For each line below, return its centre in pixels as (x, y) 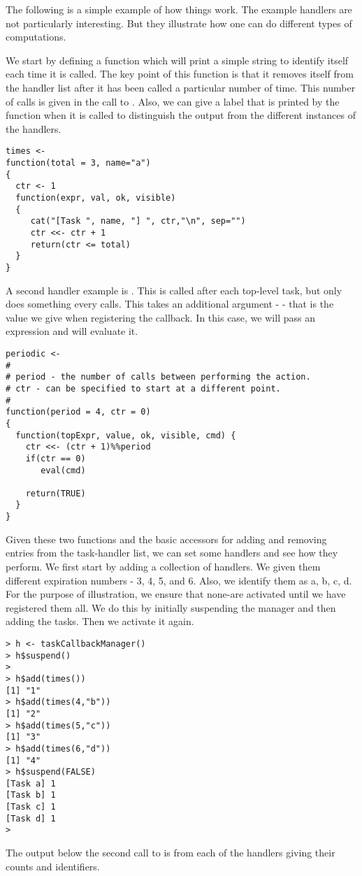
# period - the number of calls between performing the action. (158, 377)
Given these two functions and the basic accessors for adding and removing (166, 539)
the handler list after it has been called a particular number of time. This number (181, 87)
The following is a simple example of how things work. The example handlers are (179, 9)
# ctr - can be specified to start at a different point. (143, 388)
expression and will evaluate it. (72, 331)
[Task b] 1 (31, 795)
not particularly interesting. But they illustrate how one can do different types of (179, 23)
